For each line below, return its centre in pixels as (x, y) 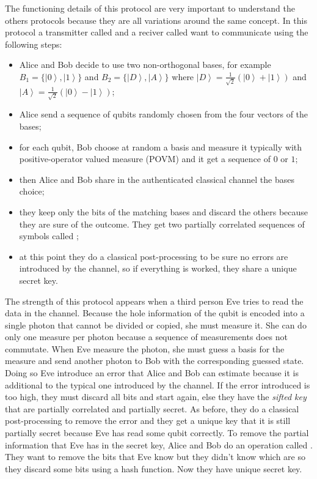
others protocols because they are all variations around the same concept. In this (156, 20)
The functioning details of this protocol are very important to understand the (150, 8)
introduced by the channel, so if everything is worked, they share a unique (158, 268)
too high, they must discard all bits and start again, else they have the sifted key (156, 397)
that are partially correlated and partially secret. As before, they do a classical (152, 408)
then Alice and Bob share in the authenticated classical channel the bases (157, 179)
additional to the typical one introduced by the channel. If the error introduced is (158, 384)
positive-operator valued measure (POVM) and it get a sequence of (145, 159)
